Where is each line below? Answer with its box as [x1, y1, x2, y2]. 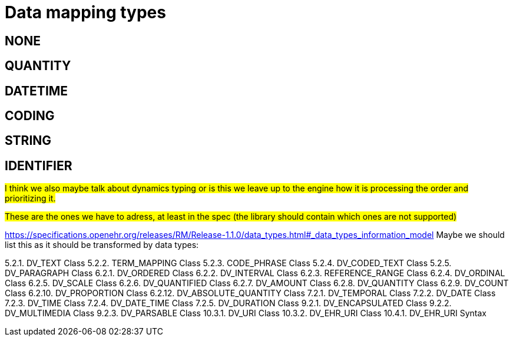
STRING [5, 133, 52, 148]
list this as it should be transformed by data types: [5, 240, 199, 250]
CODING [5, 108, 55, 124]
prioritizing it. [5, 193, 56, 204]
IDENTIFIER [5, 158, 72, 173]
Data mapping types [5, 2, 166, 22]
